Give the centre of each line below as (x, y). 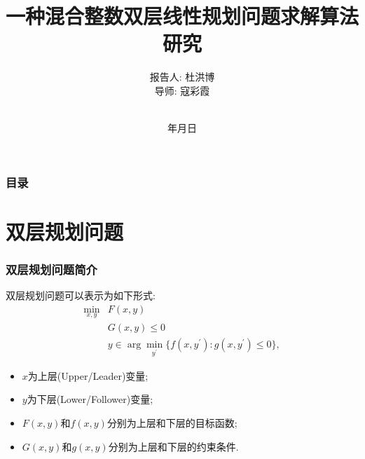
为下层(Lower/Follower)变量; (90, 399)
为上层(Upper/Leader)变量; (88, 375)
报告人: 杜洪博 (182, 77)
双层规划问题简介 (51, 269)
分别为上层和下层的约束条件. (173, 446)
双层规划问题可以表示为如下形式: (81, 295)
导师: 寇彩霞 (182, 90)
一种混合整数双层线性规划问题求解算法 (182, 16)
